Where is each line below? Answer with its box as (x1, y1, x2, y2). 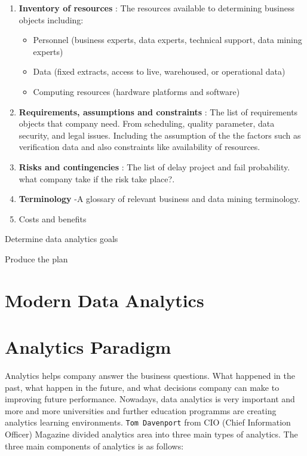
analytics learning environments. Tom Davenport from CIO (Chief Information (5, 416, 291, 429)
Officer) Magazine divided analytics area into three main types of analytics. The (5, 428, 298, 440)
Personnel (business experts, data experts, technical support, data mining (33, 33, 302, 46)
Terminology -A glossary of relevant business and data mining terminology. (19, 192, 300, 205)
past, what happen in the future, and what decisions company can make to (5, 381, 280, 393)
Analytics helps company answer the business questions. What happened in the (5, 369, 295, 381)
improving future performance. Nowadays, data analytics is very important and (5, 393, 295, 405)
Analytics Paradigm (5, 335, 171, 359)
